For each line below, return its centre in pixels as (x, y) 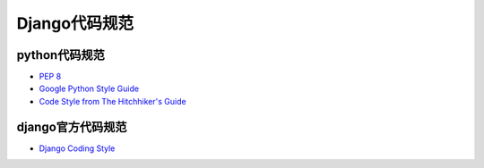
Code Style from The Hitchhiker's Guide (113, 101)
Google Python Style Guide (89, 88)
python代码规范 (60, 55)
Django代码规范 (75, 23)
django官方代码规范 (72, 126)
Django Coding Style (77, 148)
